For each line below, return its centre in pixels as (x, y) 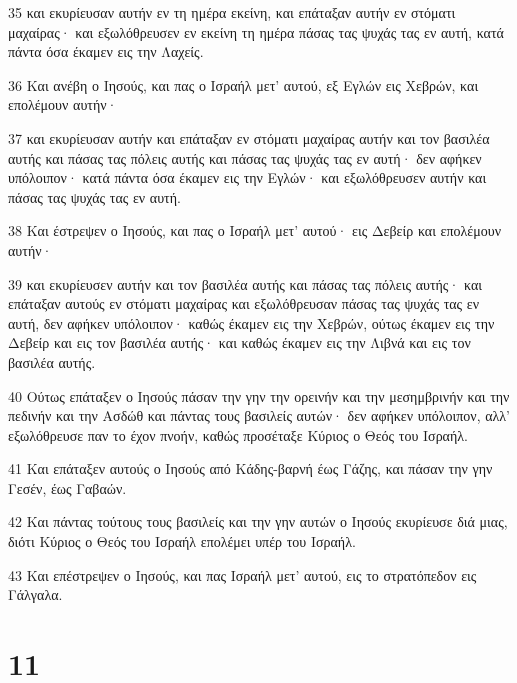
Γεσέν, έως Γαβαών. (67, 487)
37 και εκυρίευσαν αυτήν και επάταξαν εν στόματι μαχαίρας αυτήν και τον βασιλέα (249, 137)
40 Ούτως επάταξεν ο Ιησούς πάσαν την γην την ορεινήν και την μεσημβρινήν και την (259, 395)
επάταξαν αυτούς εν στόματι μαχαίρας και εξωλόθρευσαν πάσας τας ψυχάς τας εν (244, 303)
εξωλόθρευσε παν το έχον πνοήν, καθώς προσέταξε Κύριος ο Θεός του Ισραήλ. (238, 434)
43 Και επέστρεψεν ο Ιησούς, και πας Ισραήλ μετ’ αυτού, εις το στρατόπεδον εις (242, 574)
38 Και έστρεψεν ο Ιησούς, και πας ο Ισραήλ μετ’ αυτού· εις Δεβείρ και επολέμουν (254, 230)
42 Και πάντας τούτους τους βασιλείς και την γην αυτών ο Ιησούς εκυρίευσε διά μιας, (258, 521)
